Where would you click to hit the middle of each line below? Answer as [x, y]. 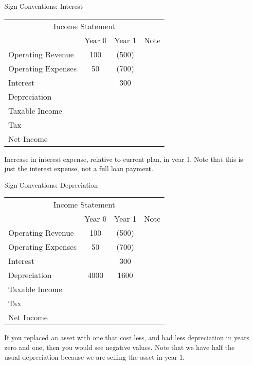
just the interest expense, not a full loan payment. [79, 168]
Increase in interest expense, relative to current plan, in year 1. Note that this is [124, 159]
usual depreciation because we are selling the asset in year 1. [95, 356]
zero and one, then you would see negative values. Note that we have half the [120, 347]
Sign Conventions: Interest [44, 6]
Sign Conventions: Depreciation [51, 184]
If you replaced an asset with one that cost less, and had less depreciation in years [127, 338]
